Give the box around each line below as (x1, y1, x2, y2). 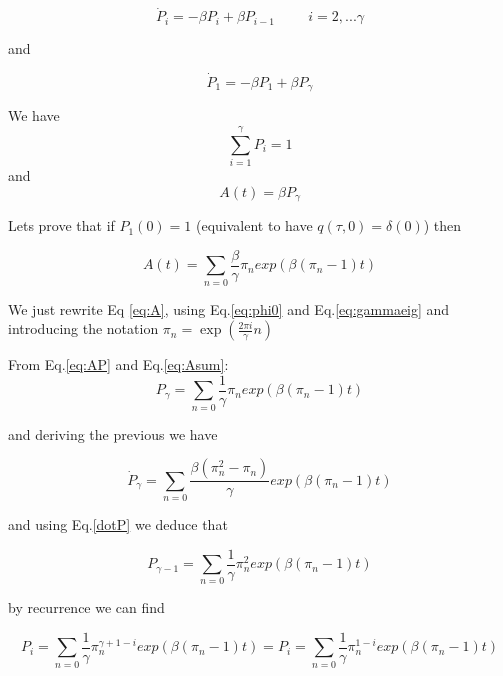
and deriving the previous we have (8, 423, 218, 444)
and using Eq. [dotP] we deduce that (8, 513, 228, 534)
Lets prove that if (8, 215, 115, 236)
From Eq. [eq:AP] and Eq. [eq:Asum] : (8, 354, 229, 375)
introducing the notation (8, 318, 159, 339)
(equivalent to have (196, 215, 313, 236)
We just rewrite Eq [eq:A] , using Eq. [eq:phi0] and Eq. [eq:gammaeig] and (8, 298, 450, 319)
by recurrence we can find (8, 597, 165, 618)
